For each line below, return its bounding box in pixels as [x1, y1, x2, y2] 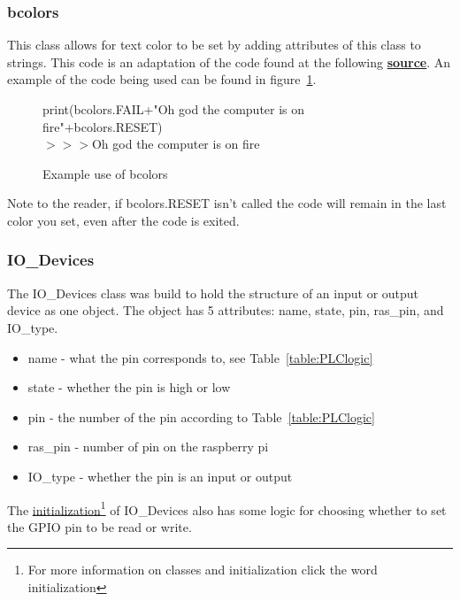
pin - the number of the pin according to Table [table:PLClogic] [27, 407, 375, 426]
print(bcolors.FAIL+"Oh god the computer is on [42, 100, 305, 118]
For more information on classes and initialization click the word [27, 560, 378, 579]
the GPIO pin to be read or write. [7, 517, 192, 536]
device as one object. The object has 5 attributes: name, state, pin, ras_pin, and [7, 301, 444, 320]
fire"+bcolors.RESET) [42, 117, 163, 135]
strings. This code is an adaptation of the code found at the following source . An [7, 52, 451, 71]
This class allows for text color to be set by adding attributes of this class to [7, 35, 421, 54]
